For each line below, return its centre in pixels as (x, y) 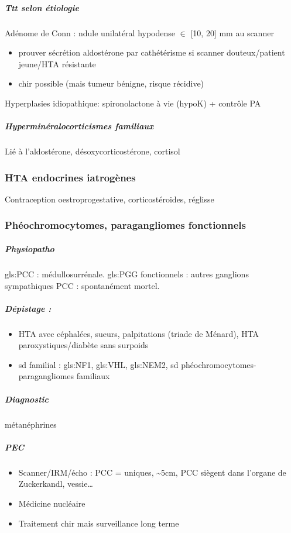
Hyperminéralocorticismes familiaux (79, 126)
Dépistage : (28, 308)
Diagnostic (27, 399)
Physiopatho (30, 248)
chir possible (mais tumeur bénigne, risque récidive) (111, 83)
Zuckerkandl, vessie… (56, 484)
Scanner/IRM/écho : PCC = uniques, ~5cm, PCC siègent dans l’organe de (152, 472)
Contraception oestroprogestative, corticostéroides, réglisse (109, 199)
